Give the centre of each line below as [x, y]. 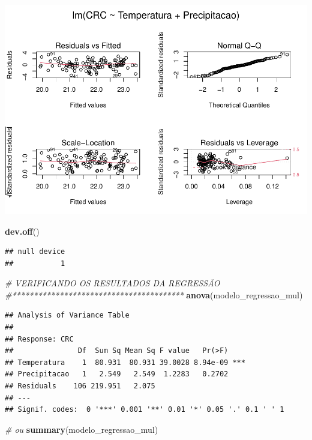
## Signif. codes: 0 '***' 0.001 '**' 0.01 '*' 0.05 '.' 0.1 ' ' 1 [145, 410]
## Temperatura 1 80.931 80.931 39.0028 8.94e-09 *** [125, 362]
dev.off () [22, 231]
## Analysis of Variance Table [67, 315]
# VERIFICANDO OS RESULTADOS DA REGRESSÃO [112, 283]
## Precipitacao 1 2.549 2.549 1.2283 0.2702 [117, 374]
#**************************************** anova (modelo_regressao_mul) [154, 294]
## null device [35, 252]
